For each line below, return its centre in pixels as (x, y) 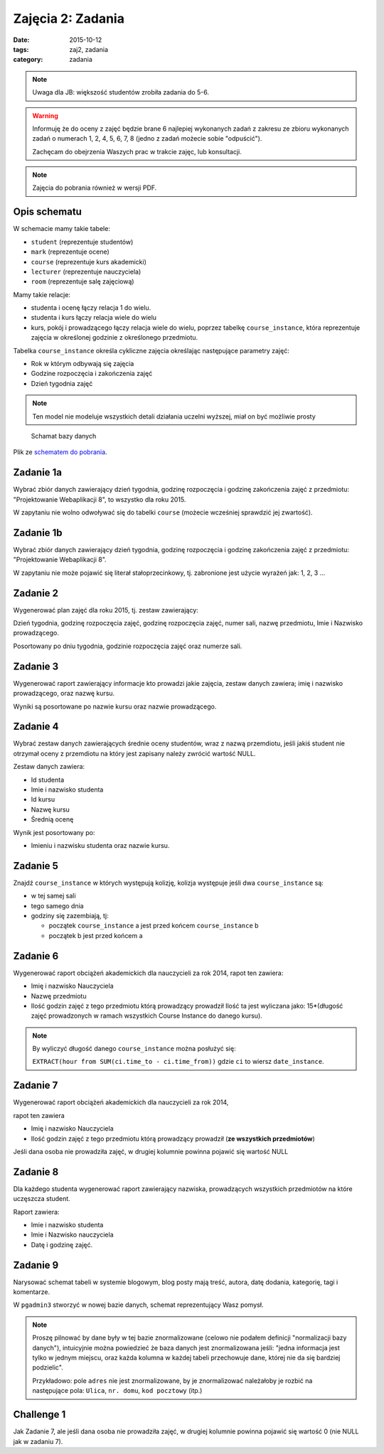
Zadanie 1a (38, 473)
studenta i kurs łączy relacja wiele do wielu (94, 318)
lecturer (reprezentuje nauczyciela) (86, 271)
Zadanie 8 (36, 1172)
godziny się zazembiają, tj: (70, 916)
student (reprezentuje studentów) (82, 242)
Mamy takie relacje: (42, 294)
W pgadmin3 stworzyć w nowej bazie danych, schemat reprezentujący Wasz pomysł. (138, 1305)
